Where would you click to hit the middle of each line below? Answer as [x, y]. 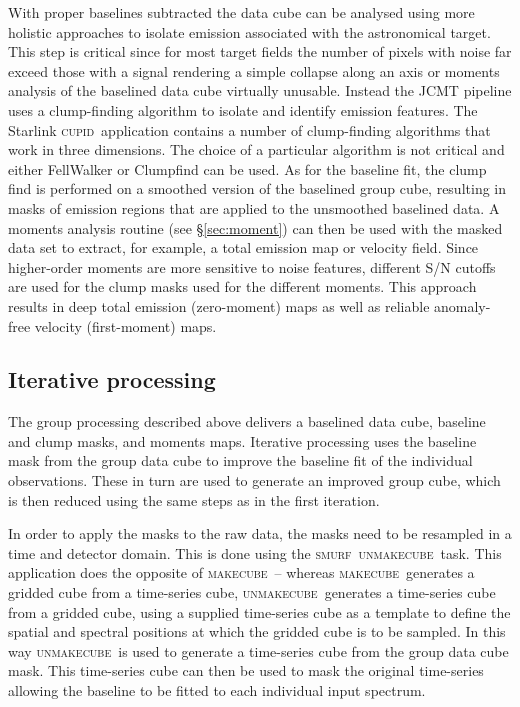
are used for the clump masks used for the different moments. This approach [242, 286]
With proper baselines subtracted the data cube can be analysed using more [241, 12]
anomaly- [462, 305]
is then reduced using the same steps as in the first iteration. [194, 499]
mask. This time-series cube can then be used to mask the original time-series [246, 670]
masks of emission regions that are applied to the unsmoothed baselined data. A [254, 207]
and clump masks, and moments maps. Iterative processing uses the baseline [242, 440]
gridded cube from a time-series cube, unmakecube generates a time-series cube [252, 592]
